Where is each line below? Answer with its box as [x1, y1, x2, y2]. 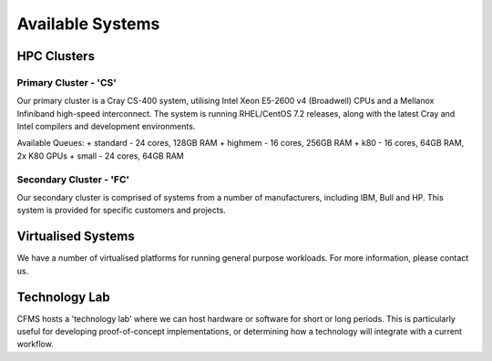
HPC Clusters [16, 48, 96, 64]
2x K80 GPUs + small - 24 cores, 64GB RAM [16, 150, 184, 161]
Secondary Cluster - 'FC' [16, 173, 130, 186]
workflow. [16, 338, 54, 350]
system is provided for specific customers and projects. [16, 205, 227, 216]
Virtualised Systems [16, 229, 136, 244]
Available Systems [16, 14, 160, 34]
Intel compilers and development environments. [16, 121, 196, 132]
